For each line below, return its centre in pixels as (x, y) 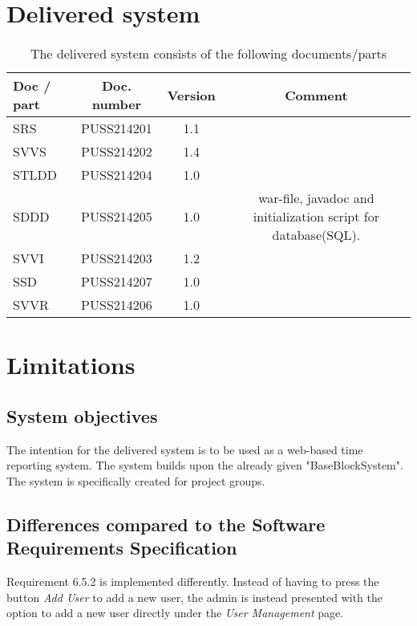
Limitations (71, 365)
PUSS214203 (117, 258)
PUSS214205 (117, 217)
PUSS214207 (117, 282)
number (117, 104)
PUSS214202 (117, 152)
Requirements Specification (122, 548)
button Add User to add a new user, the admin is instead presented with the (194, 597)
